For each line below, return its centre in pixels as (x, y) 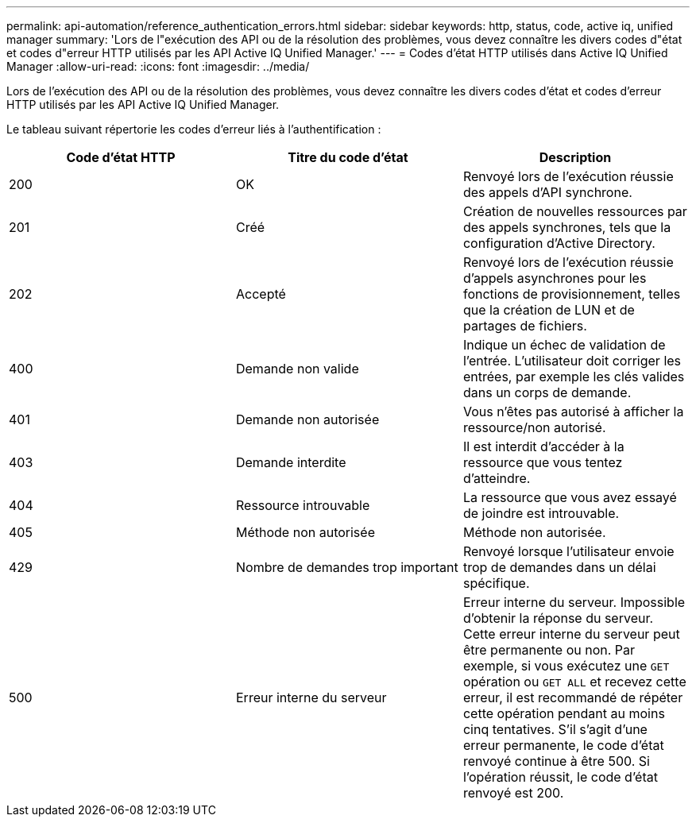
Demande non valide (297, 369)
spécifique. (496, 583)
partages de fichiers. (525, 326)
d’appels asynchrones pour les (555, 278)
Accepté (261, 294)
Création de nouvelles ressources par (575, 211)
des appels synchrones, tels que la (567, 227)
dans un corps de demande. (547, 392)
